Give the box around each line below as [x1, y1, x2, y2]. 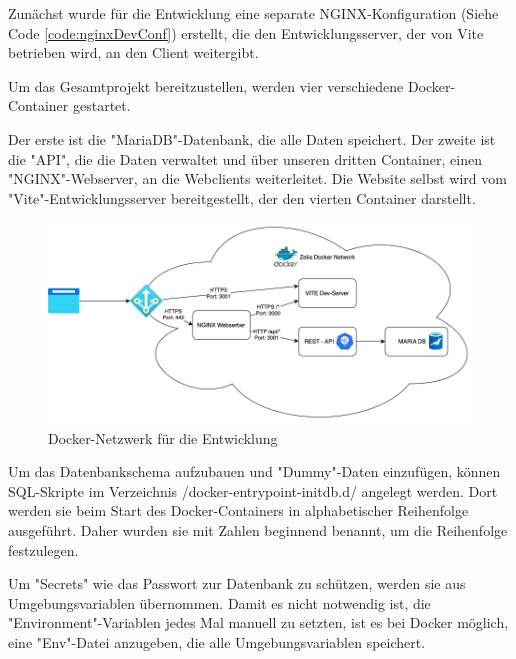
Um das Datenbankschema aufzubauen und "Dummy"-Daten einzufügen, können [8, 461, 501, 482]
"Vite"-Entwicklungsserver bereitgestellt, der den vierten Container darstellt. [8, 187, 476, 208]
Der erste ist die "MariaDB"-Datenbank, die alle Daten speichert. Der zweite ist [8, 128, 496, 149]
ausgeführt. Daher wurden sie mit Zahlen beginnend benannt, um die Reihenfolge [8, 520, 508, 541]
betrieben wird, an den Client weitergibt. [8, 42, 259, 63]
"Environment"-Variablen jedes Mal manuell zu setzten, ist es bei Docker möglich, [8, 612, 509, 633]
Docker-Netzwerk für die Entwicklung [48, 427, 278, 448]
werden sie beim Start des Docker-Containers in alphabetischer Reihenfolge [8, 500, 469, 521]
